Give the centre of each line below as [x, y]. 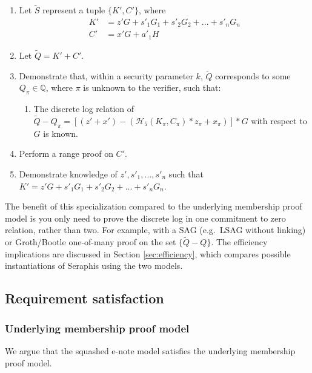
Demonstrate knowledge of [68, 174]
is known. [61, 133]
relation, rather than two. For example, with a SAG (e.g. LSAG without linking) [155, 230]
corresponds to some [253, 75]
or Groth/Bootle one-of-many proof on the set [91, 242]
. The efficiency [239, 242]
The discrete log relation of [84, 109]
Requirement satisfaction [85, 298]
